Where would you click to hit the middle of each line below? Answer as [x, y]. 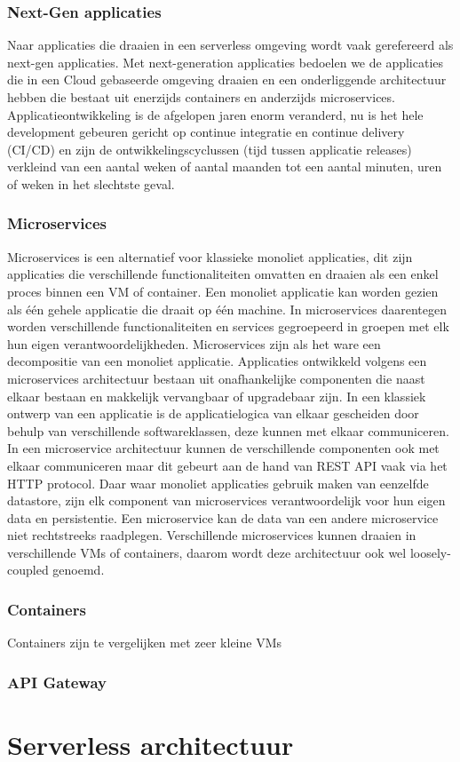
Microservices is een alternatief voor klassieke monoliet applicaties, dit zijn [210, 256]
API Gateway [57, 682]
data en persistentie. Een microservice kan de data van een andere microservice [223, 517]
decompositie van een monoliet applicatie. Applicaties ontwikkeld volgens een [217, 361]
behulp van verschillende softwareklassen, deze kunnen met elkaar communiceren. [228, 430]
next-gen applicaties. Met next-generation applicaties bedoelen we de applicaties [226, 62]
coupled [28, 570]
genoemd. [79, 570]
